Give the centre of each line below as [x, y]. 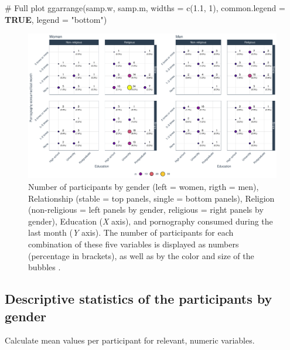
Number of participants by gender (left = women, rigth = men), [144, 186]
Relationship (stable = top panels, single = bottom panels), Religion [151, 198]
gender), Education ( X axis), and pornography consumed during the [151, 221]
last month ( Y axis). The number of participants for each [131, 232]
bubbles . [45, 267]
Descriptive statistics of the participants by [139, 299]
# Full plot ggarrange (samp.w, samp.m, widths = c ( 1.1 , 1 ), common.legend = [145, 8]
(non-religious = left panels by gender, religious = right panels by [146, 210]
